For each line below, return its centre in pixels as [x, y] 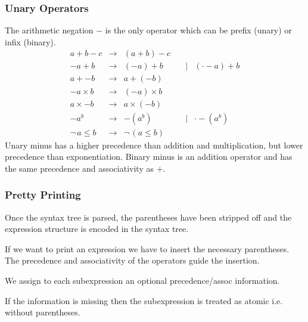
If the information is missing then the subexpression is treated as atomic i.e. [144, 300]
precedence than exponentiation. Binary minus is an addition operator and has [149, 157]
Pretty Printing [43, 195]
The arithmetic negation [49, 30]
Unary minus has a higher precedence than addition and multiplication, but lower [154, 145]
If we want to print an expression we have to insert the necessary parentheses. [147, 248]
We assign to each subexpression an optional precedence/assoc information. [142, 280]
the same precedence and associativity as [79, 168]
